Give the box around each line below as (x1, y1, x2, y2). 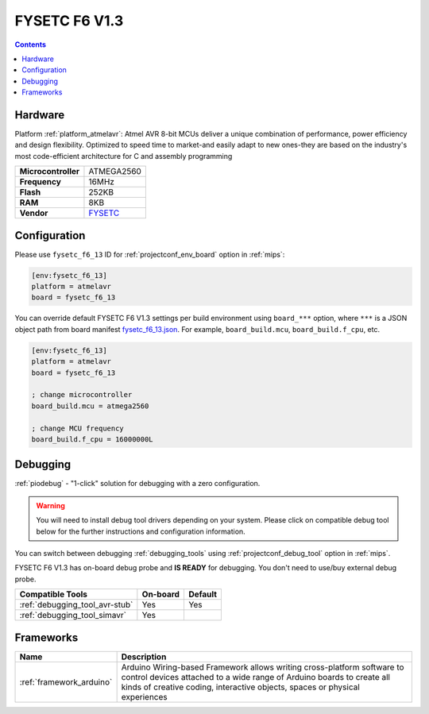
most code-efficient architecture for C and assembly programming (14, 151, 233, 160)
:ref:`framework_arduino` (19, 676, 113, 687)
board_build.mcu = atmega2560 (31, 401, 149, 411)
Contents (14, 40, 47, 49)
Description (121, 651, 167, 662)
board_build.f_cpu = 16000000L (31, 434, 154, 444)
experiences (121, 691, 168, 702)
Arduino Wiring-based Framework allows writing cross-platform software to (121, 662, 404, 673)
